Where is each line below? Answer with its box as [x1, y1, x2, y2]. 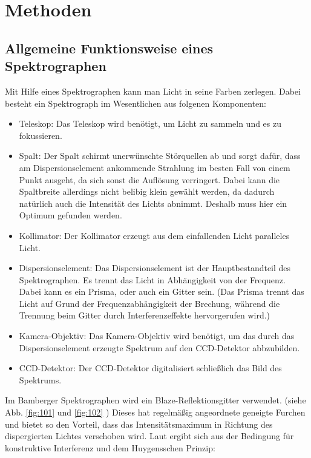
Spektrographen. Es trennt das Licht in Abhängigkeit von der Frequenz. [19, 273, 286, 286]
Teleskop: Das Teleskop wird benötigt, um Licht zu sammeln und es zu [19, 117, 282, 130]
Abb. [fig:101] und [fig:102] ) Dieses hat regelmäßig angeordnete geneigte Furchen [5, 406, 306, 419]
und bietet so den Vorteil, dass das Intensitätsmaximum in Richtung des [5, 417, 273, 430]
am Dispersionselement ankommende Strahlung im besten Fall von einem [19, 161, 290, 173]
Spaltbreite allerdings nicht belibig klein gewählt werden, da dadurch [19, 185, 275, 198]
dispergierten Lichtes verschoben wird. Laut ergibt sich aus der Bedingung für [5, 429, 294, 442]
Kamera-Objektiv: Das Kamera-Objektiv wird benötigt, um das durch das [19, 329, 295, 342]
